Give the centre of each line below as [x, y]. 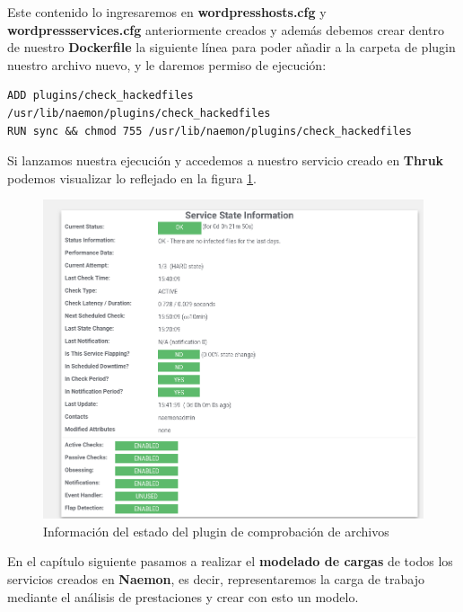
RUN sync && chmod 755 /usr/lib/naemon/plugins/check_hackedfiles [210, 131]
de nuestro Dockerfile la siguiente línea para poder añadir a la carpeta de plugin [231, 47]
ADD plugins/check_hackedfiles [100, 96]
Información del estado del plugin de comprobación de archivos [216, 531]
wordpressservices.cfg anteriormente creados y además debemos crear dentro [226, 29]
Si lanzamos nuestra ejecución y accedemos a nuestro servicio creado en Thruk [226, 160]
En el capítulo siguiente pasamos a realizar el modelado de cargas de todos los [230, 561]
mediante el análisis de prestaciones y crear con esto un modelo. [183, 596]
